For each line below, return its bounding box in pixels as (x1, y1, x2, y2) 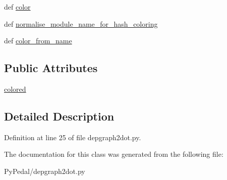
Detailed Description (4, 108, 115, 124)
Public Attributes (4, 60, 98, 76)
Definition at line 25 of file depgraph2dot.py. (4, 132, 141, 142)
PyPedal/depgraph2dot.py (4, 165, 85, 176)
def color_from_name (4, 35, 72, 46)
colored (4, 83, 26, 94)
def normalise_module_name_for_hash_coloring (4, 18, 158, 29)
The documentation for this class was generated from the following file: (4, 149, 223, 159)
